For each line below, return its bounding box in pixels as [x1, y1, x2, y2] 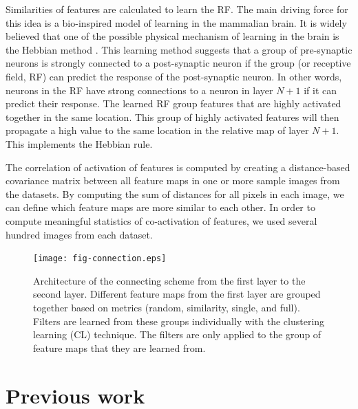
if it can [304, 82, 337, 97]
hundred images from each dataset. [6, 227, 153, 241]
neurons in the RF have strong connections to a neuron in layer [6, 82, 273, 97]
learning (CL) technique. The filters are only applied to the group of [33, 327, 322, 342]
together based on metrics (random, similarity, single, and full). [33, 300, 300, 314]
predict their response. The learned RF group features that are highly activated [6, 96, 341, 111]
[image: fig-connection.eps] [33, 254, 167, 264]
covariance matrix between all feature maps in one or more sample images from [6, 173, 340, 188]
